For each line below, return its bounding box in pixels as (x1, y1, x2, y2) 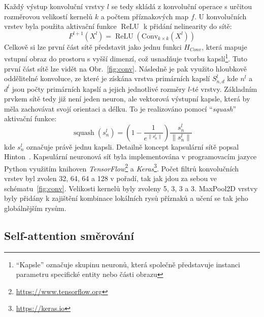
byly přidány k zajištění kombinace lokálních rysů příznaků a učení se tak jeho (4, 193, 248, 203)
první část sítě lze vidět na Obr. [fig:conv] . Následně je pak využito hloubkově (4, 63, 247, 74)
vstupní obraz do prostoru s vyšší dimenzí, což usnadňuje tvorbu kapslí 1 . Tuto (4, 52, 248, 64)
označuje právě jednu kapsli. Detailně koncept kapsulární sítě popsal (26, 141, 239, 152)
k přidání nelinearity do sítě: (143, 21, 232, 31)
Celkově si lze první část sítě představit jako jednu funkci (4, 41, 182, 52)
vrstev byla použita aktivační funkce (4, 21, 117, 31)
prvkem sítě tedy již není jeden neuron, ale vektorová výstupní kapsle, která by (4, 93, 250, 104)
